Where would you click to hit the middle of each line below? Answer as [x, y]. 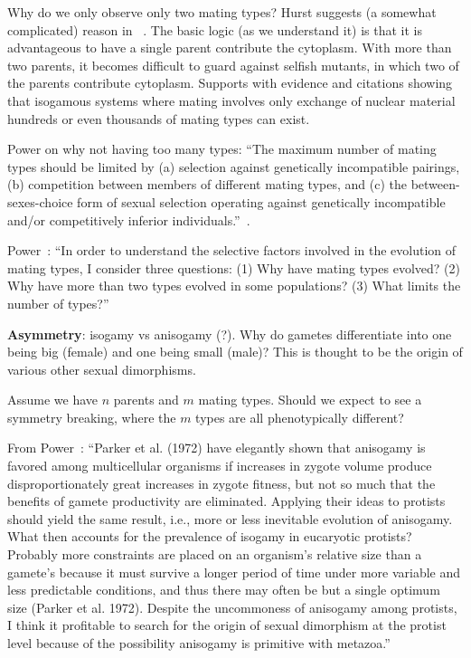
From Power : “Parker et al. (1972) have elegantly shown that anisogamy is [217, 448]
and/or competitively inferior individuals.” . [129, 219]
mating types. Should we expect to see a [310, 400]
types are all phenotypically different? [300, 417]
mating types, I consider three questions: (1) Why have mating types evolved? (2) [234, 267]
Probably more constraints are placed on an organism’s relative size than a [215, 554]
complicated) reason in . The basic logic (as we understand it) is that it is [215, 29]
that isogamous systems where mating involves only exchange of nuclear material [231, 100]
